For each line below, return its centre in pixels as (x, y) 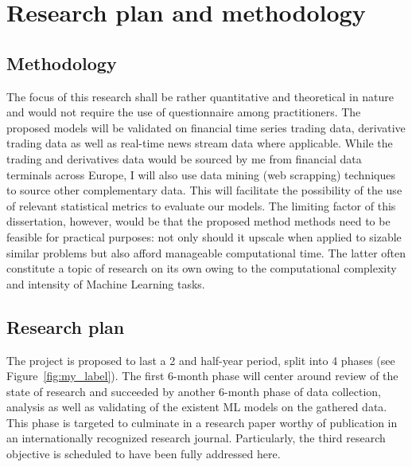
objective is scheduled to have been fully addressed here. (144, 454)
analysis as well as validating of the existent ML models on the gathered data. (197, 407)
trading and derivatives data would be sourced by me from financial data (184, 158)
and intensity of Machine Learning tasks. (106, 283)
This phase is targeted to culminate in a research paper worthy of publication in (202, 422)
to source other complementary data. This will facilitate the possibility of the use (204, 190)
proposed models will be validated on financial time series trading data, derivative (206, 127)
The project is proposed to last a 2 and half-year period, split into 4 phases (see (201, 360)
